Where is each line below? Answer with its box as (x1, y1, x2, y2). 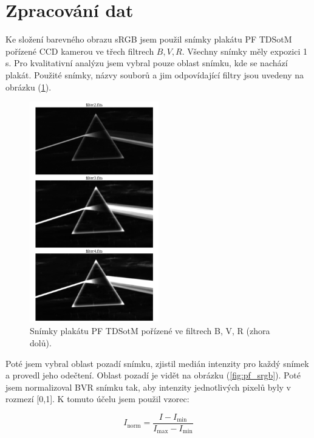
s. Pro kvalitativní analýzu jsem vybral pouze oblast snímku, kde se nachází (5, 56, 288, 69)
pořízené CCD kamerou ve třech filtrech (5, 44, 154, 57)
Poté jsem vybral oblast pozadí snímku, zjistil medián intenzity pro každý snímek (5, 357, 309, 369)
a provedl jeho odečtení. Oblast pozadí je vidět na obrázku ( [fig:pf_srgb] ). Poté (5, 369, 301, 382)
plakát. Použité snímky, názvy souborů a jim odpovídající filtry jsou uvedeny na (5, 68, 304, 81)
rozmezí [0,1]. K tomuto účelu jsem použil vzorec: (5, 392, 189, 405)
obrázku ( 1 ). (5, 80, 52, 93)
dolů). (30, 336, 52, 349)
